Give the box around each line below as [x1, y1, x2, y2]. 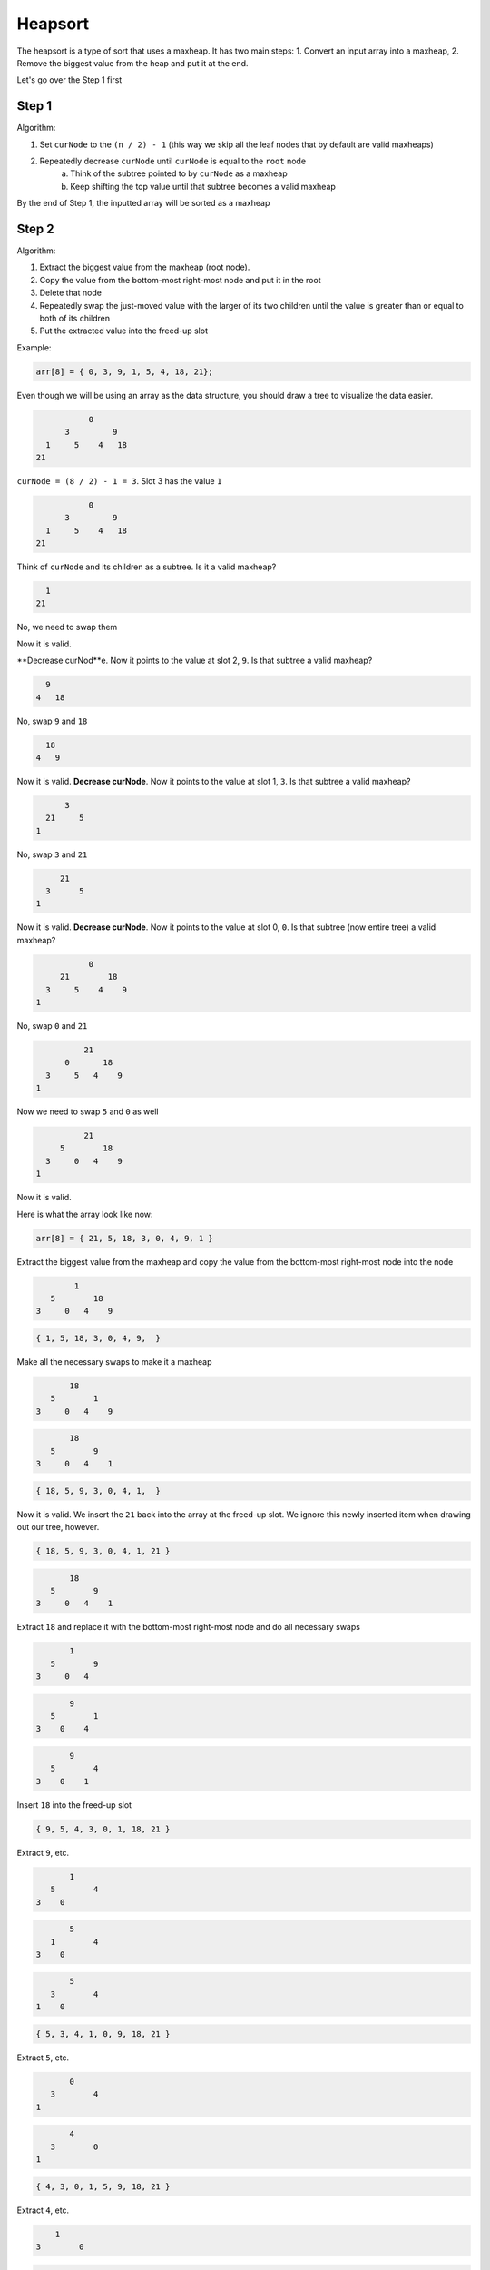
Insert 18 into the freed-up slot [16, 1799, 132, 1811]
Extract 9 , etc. [16, 1847, 70, 1858]
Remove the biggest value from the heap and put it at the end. [16, 57, 249, 68]
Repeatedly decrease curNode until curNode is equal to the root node [39, 155, 307, 167]
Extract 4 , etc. [16, 2205, 70, 2216]
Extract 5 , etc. [16, 2052, 70, 2063]
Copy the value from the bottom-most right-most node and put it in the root [39, 274, 321, 285]
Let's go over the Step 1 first [16, 74, 122, 85]
